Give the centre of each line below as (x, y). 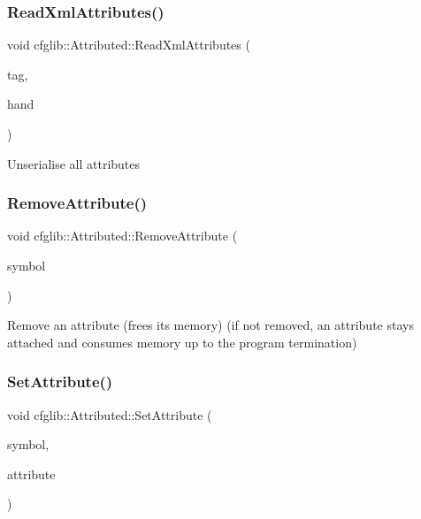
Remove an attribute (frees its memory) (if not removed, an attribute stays (210, 325)
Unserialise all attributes (74, 163)
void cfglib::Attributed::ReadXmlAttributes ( (129, 45)
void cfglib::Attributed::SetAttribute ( (110, 414)
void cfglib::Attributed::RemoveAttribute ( (122, 236)
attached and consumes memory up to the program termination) (182, 342)
